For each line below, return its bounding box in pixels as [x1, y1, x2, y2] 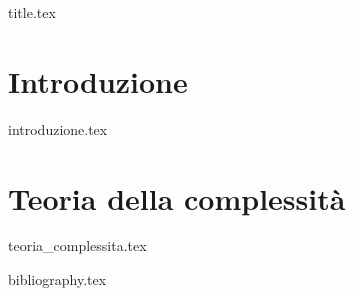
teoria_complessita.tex [8, 235, 147, 256]
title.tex [8, 2, 56, 22]
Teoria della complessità [8, 177, 346, 218]
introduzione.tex [8, 118, 108, 139]
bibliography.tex [8, 269, 107, 290]
